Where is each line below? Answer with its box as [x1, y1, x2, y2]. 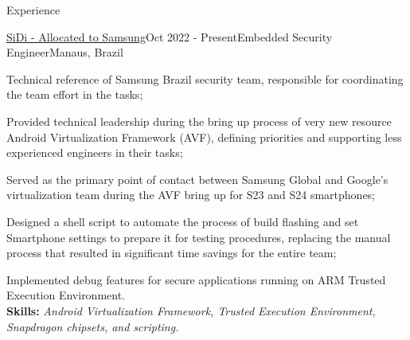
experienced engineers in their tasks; [6, 144, 183, 161]
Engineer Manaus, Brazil [6, 44, 123, 61]
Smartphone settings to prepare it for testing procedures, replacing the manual [6, 229, 391, 245]
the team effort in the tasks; [6, 86, 143, 103]
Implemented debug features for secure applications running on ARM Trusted [6, 271, 386, 287]
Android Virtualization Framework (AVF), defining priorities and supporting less [6, 128, 402, 145]
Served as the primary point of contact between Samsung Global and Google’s [6, 170, 389, 187]
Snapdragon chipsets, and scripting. [6, 318, 179, 334]
